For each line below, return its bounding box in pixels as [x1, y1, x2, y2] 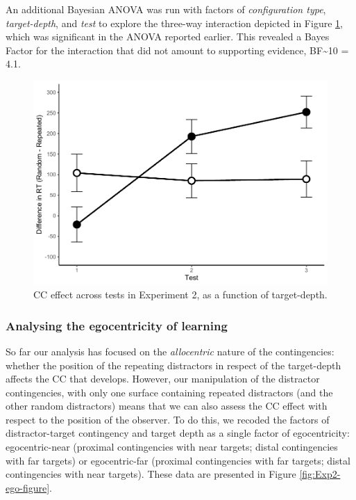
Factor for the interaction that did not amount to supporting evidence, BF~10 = [6, 42, 349, 57]
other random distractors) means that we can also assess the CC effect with [6, 398, 328, 413]
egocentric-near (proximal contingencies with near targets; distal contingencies [6, 439, 338, 454]
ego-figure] [6, 480, 50, 494]
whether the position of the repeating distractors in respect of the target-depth [6, 357, 341, 372]
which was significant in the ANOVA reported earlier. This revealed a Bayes [6, 29, 330, 44]
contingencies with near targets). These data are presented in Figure [6, 467, 296, 481]
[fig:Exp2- [299, 467, 341, 481]
